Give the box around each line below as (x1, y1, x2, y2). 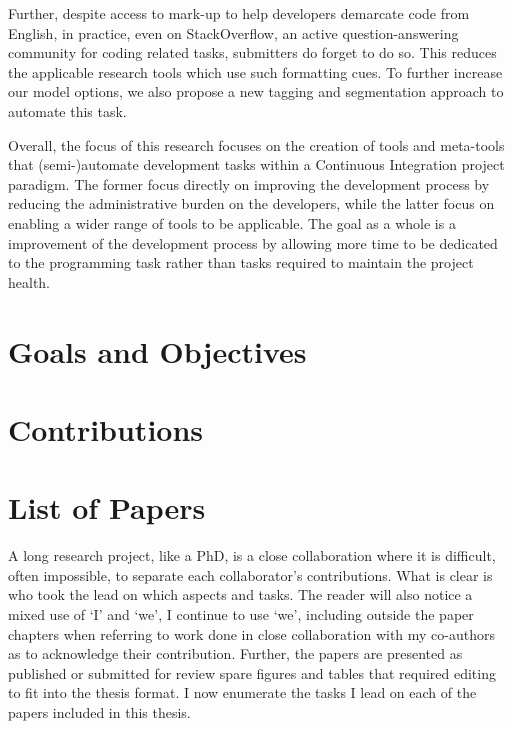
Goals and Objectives (8, 330, 307, 371)
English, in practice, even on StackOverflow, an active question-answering (8, 22, 459, 43)
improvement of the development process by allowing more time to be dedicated (8, 232, 498, 253)
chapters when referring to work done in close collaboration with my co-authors (8, 623, 496, 644)
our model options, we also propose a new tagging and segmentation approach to (8, 81, 504, 102)
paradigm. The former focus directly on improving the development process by (8, 173, 490, 194)
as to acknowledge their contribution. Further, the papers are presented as (8, 643, 463, 664)
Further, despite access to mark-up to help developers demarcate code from (8, 3, 470, 23)
